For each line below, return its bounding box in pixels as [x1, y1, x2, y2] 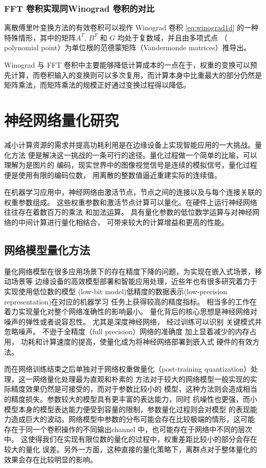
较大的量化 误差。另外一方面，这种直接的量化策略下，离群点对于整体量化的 [4, 443, 257, 454]
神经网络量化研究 [4, 109, 119, 130]
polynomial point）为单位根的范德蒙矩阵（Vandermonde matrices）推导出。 [4, 42, 251, 53]
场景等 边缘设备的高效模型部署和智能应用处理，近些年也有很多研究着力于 [11, 276, 257, 287]
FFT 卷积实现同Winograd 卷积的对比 [4, 2, 155, 14]
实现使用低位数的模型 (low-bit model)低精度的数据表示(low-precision [4, 286, 228, 297]
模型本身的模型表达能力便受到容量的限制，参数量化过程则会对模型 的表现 [4, 403, 250, 414]
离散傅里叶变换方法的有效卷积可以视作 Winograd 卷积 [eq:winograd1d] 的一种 [4, 22, 259, 33]
